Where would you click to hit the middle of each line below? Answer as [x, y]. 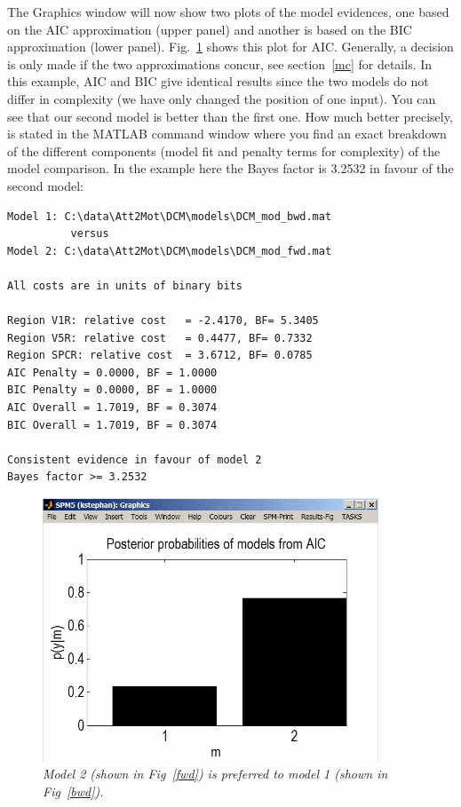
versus [90, 234]
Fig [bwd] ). [73, 791]
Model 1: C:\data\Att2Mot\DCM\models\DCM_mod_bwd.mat [170, 216]
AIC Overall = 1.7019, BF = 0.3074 [112, 408]
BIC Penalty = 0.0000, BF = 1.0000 [112, 390]
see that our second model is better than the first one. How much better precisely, [230, 116]
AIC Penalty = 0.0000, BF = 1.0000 [112, 372]
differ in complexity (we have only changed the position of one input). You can [222, 98]
